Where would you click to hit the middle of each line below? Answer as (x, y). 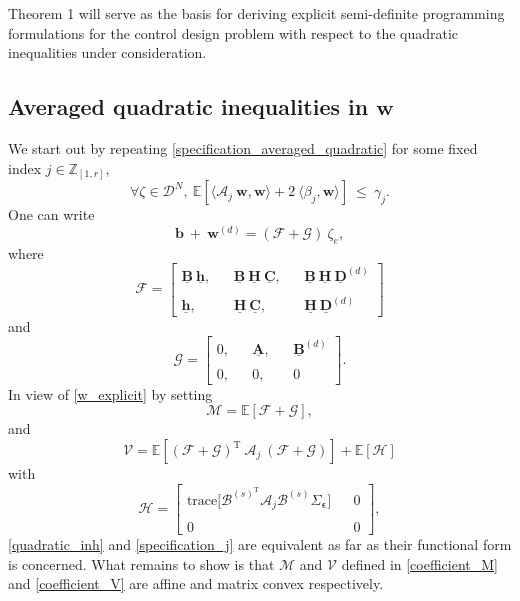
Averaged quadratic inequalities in (188, 106)
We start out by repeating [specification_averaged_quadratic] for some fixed (243, 147)
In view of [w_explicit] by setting (110, 393)
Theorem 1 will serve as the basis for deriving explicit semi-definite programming (256, 13)
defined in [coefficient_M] (419, 563)
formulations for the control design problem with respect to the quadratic (233, 32)
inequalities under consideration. (107, 52)
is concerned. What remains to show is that (141, 563)
